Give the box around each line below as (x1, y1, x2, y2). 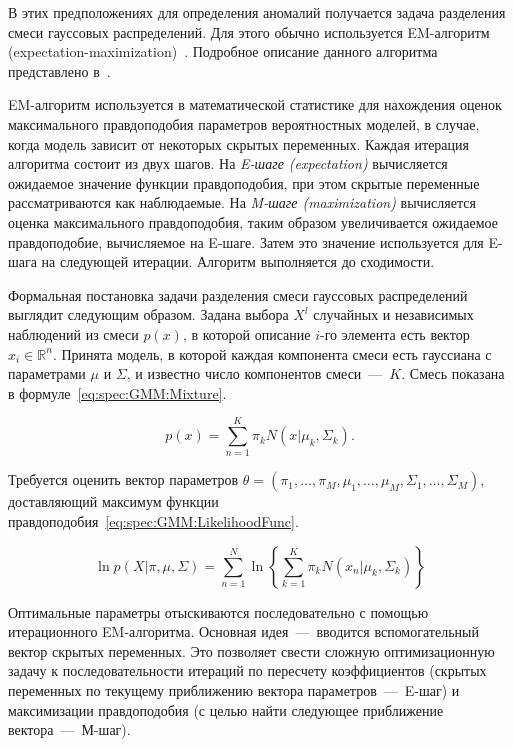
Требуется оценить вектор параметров (8, 469, 239, 490)
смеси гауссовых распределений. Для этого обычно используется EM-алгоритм (8, 21, 490, 42)
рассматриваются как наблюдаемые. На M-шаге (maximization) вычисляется (8, 192, 476, 213)
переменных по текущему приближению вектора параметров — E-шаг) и (8, 679, 460, 700)
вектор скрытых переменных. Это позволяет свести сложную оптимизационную (8, 640, 495, 661)
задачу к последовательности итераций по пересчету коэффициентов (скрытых (8, 660, 487, 681)
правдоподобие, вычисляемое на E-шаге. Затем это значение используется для (8, 231, 484, 252)
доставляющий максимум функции (8, 491, 219, 512)
